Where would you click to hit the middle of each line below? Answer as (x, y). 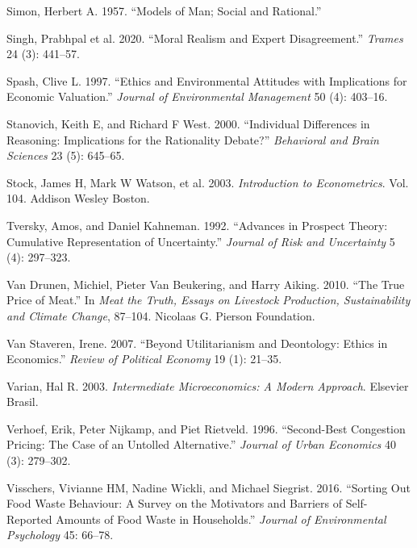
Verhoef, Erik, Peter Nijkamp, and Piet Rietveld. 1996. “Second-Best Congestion (206, 428)
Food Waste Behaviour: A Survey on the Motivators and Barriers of (175, 503)
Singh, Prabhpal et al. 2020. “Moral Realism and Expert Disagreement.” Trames (205, 38)
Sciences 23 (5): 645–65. (66, 155)
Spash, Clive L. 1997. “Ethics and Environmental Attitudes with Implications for (207, 80)
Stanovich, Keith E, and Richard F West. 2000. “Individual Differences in (188, 123)
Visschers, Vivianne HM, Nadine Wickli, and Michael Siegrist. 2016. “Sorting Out (208, 487)
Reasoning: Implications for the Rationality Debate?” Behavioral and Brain (193, 139)
